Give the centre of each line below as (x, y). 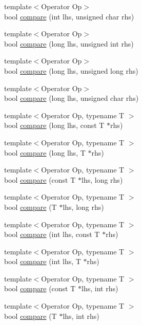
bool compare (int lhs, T (43, 261)
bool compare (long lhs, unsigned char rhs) (72, 98)
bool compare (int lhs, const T (52, 234)
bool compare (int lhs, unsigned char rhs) (69, 16)
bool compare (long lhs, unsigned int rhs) (69, 43)
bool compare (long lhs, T (45, 152)
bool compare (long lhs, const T (54, 125)
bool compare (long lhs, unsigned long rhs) (71, 70)
